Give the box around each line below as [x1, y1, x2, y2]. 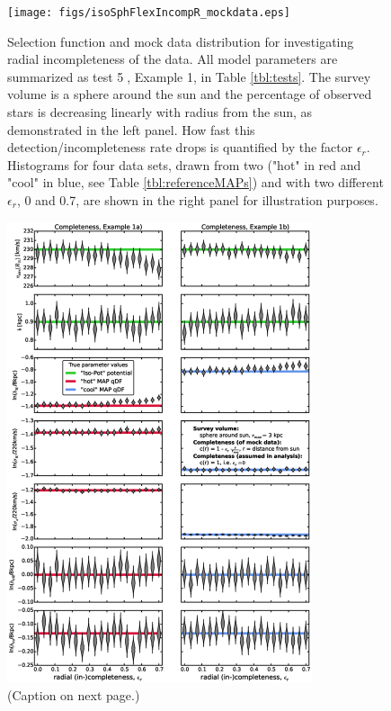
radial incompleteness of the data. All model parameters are [7, 49, 338, 68]
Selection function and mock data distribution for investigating [7, 31, 354, 50]
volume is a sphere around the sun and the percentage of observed [7, 85, 372, 103]
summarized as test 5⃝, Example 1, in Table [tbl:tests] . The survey [7, 67, 371, 85]
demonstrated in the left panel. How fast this [7, 120, 255, 139]
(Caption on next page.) [7, 686, 140, 705]
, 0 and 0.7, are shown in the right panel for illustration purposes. [16, 191, 378, 209]
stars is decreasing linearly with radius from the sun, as [7, 103, 313, 121]
